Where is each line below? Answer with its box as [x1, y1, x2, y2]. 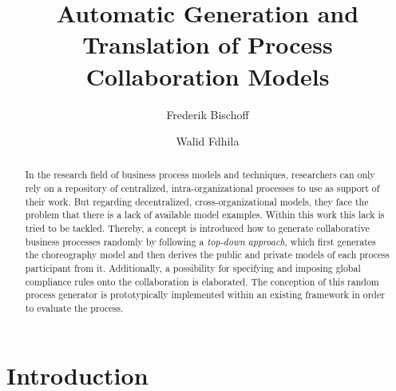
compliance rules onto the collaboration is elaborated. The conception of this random [25, 274, 379, 288]
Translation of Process [82, 28, 333, 61]
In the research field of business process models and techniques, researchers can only [25, 168, 375, 182]
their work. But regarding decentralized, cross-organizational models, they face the [25, 194, 369, 208]
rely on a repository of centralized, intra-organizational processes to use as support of [25, 182, 380, 195]
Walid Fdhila [176, 133, 240, 150]
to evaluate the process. [25, 301, 124, 315]
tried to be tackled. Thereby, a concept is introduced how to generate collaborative [25, 221, 370, 235]
